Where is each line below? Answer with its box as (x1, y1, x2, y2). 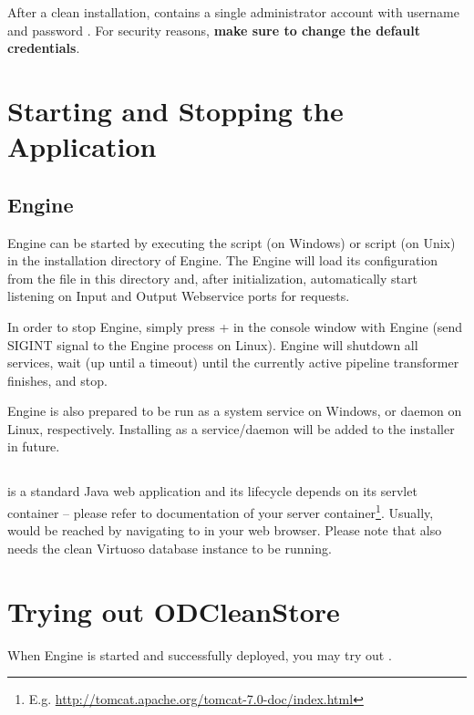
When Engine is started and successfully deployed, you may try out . (7, 645, 392, 664)
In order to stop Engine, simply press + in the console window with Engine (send (7, 316, 463, 336)
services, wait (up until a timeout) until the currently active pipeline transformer (7, 353, 459, 372)
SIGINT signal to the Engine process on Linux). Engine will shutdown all (7, 335, 418, 354)
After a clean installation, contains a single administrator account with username (7, 3, 459, 21)
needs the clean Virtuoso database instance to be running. (7, 538, 332, 557)
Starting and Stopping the (7, 91, 344, 129)
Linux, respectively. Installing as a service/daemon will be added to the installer (7, 419, 455, 438)
